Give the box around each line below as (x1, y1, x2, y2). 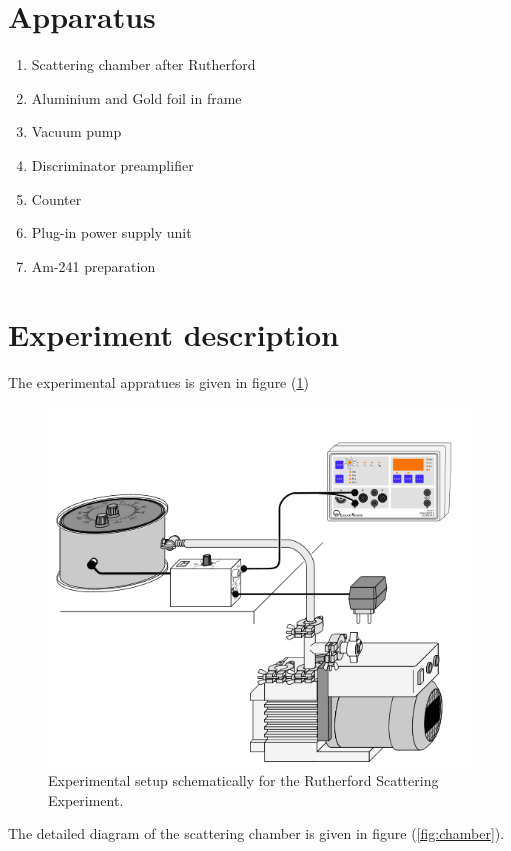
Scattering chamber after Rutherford (31, 54, 256, 75)
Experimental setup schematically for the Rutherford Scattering (48, 770, 439, 791)
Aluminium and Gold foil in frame (31, 87, 242, 108)
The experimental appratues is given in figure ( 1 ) (8, 372, 309, 393)
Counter (31, 188, 82, 209)
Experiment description (8, 314, 339, 355)
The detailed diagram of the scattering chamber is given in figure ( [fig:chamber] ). (8, 823, 505, 844)
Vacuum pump (31, 121, 122, 142)
